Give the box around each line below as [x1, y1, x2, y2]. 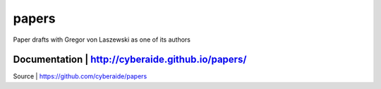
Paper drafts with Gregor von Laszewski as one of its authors [13, 35, 190, 44]
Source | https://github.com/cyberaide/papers [13, 72, 147, 81]
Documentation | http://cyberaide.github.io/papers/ [13, 54, 247, 66]
